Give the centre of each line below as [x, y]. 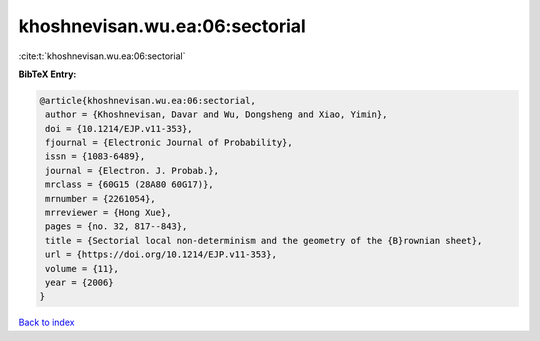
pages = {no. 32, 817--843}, [116, 226]
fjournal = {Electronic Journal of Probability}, [169, 143]
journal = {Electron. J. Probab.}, [132, 170]
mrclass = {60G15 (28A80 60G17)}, [129, 184]
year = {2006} [79, 282]
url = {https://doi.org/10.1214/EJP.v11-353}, [161, 254]
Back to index [46, 322]
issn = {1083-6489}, [95, 156]
